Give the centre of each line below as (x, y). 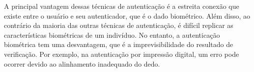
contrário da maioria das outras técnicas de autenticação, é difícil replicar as (119, 25)
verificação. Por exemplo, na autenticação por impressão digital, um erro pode (122, 54)
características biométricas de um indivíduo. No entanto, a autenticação (112, 35)
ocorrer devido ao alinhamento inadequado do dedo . (82, 63)
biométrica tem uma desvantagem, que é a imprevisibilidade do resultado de (119, 44)
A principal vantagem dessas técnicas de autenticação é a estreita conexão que (122, 6)
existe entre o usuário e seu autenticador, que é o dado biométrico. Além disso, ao (127, 15)
